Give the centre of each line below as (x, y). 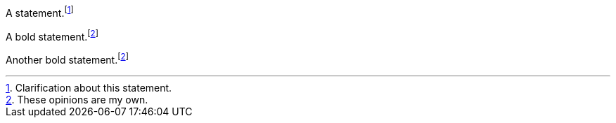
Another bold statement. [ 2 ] (67, 59)
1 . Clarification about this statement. (89, 87)
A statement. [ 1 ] (40, 12)
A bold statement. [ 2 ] (52, 35)
